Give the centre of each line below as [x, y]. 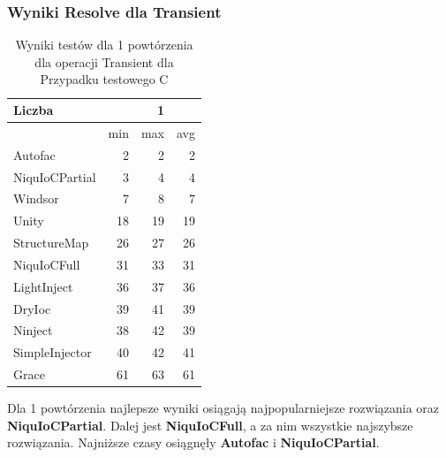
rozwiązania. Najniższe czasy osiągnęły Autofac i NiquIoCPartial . [193, 442]
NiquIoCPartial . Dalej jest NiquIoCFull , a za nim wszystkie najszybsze [210, 425]
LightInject [43, 286]
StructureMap [51, 243]
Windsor [36, 198]
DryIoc [32, 308]
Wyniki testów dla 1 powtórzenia [104, 45]
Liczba [34, 110]
